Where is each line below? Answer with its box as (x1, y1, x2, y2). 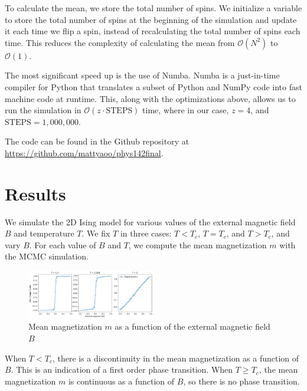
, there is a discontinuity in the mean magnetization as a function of (52, 351, 299, 364)
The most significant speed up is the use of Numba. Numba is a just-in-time (5, 69, 280, 81)
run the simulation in (5, 104, 81, 116)
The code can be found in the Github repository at (5, 135, 190, 147)
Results (5, 181, 66, 205)
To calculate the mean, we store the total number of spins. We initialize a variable (5, 2, 302, 14)
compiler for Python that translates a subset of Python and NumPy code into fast (5, 80, 302, 93)
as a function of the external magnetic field (115, 320, 270, 333)
